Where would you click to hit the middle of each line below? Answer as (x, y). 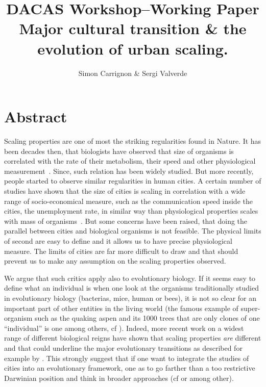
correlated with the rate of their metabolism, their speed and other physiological (130, 161)
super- (250, 308)
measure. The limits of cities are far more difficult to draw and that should (121, 251)
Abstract (36, 117)
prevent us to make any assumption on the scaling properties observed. (115, 261)
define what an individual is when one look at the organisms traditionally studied (131, 288)
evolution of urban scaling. (133, 48)
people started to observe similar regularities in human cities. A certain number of (133, 181)
